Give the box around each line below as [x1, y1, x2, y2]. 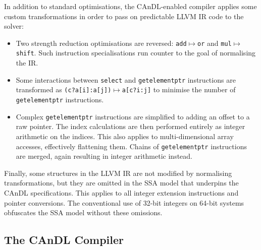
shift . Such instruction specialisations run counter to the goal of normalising [16, 47, 256, 58]
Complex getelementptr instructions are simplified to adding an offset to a [16, 111, 250, 121]
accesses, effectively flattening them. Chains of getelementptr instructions [16, 141, 247, 151]
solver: [4, 21, 24, 31]
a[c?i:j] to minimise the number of [122, 84, 236, 95]
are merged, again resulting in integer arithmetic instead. [16, 151, 192, 161]
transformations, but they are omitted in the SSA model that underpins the [4, 177, 239, 188]
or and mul [197, 37, 232, 48]
